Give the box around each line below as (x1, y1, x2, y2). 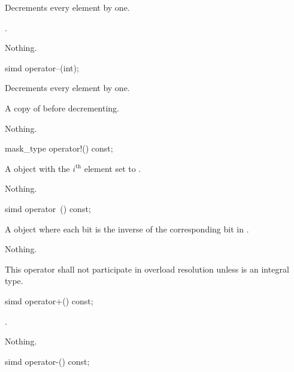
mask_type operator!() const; (5, 142, 113, 155)
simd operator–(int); (5, 61, 79, 74)
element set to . (84, 162, 141, 174)
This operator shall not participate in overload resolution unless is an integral (5, 262, 289, 275)
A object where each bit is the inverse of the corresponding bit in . (5, 222, 249, 235)
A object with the (5, 162, 70, 174)
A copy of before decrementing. (5, 101, 120, 114)
